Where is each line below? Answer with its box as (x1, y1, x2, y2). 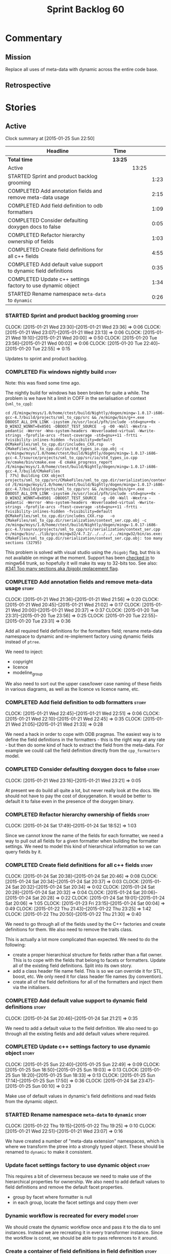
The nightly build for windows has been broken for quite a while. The (5, 390, 150, 396)
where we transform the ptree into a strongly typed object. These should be (5, 1144, 164, 1150)
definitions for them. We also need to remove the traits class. (5, 927, 133, 933)
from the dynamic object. (5, 1098, 59, 1104)
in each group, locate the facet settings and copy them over (12, 1199, 138, 1205)
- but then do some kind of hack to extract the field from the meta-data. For (5, 742, 164, 748)
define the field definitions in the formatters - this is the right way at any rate (5, 736, 165, 743)
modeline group (12, 669, 43, 677)
